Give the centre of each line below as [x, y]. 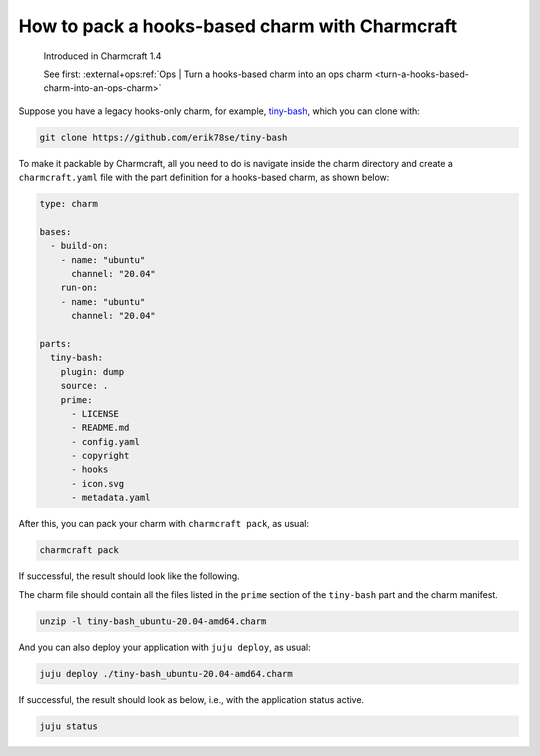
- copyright [100, 456]
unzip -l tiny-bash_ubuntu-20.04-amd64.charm [153, 621]
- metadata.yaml [111, 498]
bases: [55, 231]
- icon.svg [98, 483]
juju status [69, 726]
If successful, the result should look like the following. [129, 576]
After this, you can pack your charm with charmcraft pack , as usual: [164, 524]
